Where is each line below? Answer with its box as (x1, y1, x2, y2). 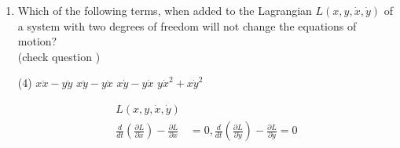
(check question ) (17, 48, 101, 64)
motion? (17, 33, 57, 49)
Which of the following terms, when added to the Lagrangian (17, 2, 312, 18)
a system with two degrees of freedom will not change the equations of (17, 17, 357, 34)
